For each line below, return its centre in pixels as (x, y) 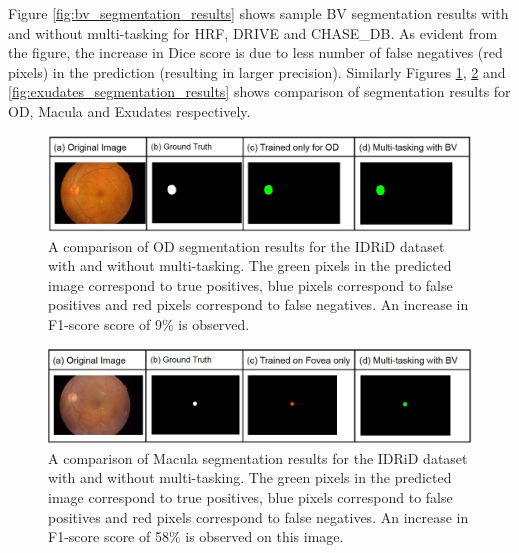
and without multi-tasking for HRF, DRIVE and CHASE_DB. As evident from (253, 32)
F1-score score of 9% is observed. (149, 324)
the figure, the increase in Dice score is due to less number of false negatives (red (255, 52)
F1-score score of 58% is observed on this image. (196, 536)
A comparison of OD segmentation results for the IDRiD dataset (246, 245)
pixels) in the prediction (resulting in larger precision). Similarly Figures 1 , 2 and (257, 71)
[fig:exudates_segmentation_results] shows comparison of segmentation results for (259, 91)
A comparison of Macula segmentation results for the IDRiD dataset (258, 457)
